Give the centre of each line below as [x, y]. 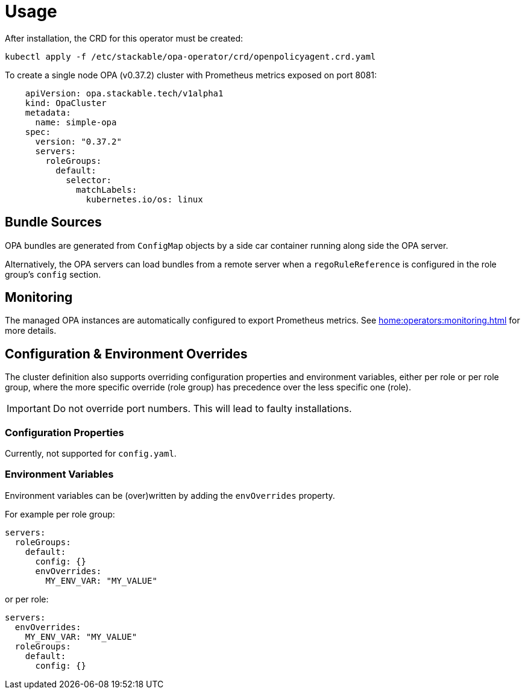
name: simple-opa [76, 122]
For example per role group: [60, 514]
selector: [89, 180]
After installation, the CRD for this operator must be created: [124, 38]
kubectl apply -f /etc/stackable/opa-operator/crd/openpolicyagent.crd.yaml [190, 56]
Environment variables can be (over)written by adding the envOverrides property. [170, 495]
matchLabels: [107, 189]
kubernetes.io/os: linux [144, 199]
